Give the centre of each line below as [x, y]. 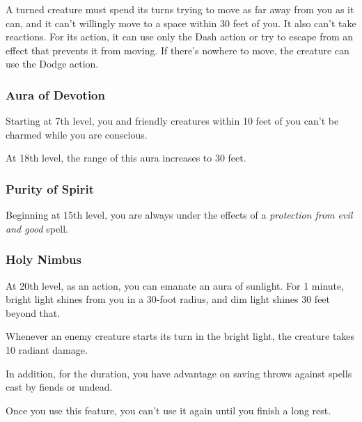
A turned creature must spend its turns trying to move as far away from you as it [180, 9]
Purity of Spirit [50, 188]
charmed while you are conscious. [77, 134]
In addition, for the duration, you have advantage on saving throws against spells [179, 373]
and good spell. [37, 228]
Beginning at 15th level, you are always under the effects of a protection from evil [179, 215]
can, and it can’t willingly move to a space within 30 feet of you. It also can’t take [181, 23]
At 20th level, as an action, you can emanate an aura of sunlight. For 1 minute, [175, 285]
